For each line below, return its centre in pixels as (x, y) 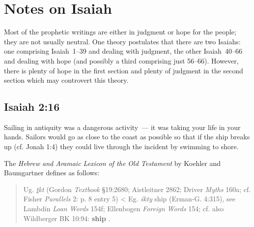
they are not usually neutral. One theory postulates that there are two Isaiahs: (122, 41)
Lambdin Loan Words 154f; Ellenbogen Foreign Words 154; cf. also (124, 209)
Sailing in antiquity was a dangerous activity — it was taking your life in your (122, 127)
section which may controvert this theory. (66, 80)
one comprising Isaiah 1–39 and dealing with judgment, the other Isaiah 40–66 (123, 51)
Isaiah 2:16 (32, 107)
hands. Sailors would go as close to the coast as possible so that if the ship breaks (127, 137)
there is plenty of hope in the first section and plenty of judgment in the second (124, 70)
